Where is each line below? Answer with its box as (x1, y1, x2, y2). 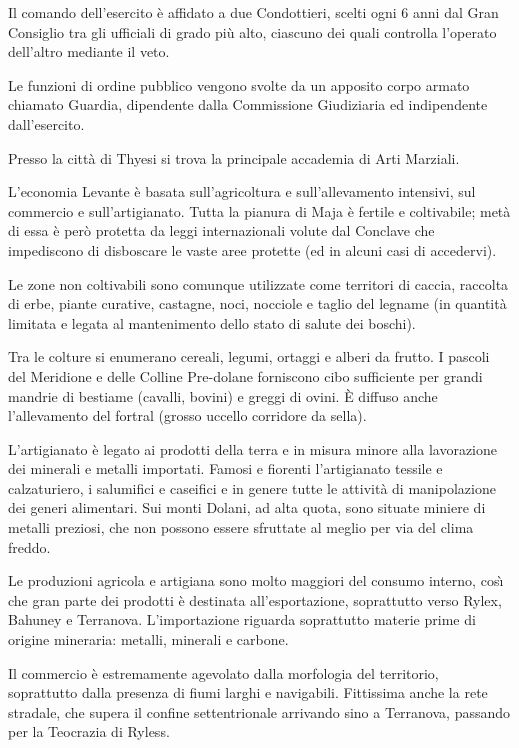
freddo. (8, 536, 51, 557)
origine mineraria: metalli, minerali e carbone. (8, 629, 289, 650)
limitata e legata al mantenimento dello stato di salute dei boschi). (8, 312, 416, 333)
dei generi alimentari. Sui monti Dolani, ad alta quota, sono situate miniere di (8, 497, 486, 518)
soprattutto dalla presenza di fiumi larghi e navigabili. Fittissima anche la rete (8, 682, 488, 703)
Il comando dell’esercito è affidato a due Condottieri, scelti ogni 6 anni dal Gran (8, 2, 499, 22)
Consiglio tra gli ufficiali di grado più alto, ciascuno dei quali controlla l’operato (8, 21, 497, 42)
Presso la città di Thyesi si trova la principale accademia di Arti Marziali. (8, 147, 460, 168)
